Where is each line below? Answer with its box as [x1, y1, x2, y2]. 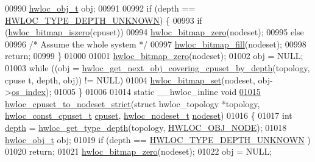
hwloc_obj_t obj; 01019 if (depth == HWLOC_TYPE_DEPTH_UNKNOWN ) [5, 133, 311, 146]
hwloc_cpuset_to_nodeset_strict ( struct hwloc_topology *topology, [5, 97, 260, 110]
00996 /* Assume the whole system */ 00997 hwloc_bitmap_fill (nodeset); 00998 [5, 37, 306, 50]
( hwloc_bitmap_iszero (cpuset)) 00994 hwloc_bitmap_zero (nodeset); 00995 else [5, 26, 304, 38]
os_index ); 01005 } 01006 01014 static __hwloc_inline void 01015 [11, 85, 261, 98]
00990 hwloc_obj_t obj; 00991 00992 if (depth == [5, 2, 196, 14]
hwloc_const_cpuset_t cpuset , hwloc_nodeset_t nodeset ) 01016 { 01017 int [5, 109, 292, 122]
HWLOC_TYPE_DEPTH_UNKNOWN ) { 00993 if [5, 13, 202, 26]
